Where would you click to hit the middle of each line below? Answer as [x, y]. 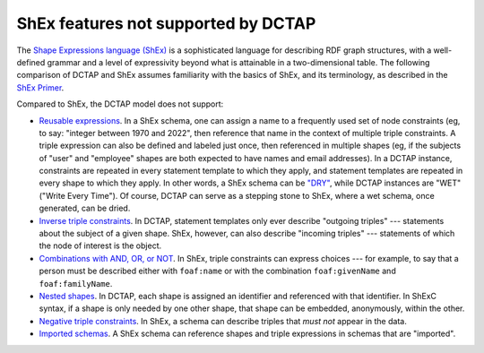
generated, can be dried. [85, 208]
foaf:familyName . [76, 283]
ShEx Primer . [40, 87]
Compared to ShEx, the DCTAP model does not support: [120, 104]
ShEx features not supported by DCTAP [166, 23]
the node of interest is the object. [100, 245]
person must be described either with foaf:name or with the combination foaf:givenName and [217, 271]
